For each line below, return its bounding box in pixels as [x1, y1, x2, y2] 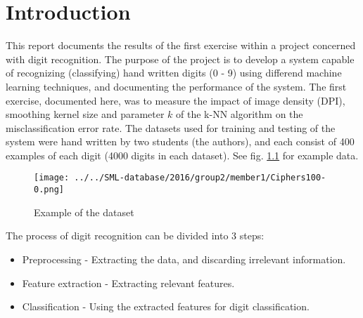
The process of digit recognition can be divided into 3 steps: [6, 228, 265, 243]
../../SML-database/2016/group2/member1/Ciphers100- [74, 173, 326, 183]
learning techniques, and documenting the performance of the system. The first [6, 79, 347, 93]
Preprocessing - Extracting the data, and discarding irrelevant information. [22, 251, 346, 266]
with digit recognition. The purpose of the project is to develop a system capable [6, 51, 355, 66]
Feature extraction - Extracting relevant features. [22, 275, 235, 290]
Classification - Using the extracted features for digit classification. [22, 299, 310, 314]
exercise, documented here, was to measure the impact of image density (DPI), [6, 93, 345, 107]
